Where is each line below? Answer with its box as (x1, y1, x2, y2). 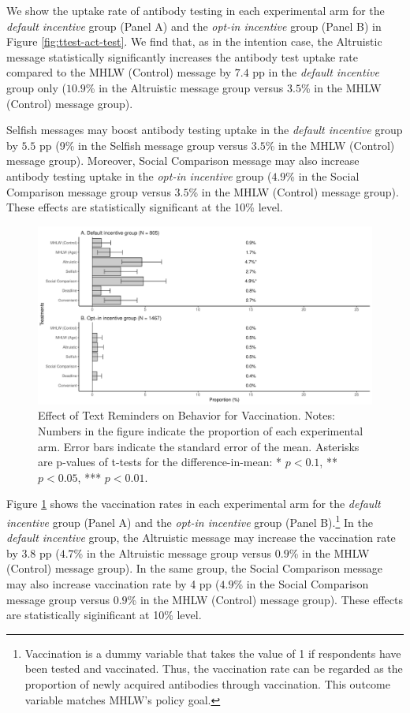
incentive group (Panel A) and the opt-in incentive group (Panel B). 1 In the (6, 511, 373, 530)
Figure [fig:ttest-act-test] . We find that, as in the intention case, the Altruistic (6, 33, 382, 50)
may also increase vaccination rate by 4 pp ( (6, 575, 220, 592)
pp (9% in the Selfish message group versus (39, 136, 248, 153)
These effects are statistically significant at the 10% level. (6, 199, 283, 215)
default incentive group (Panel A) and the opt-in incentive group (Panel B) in (6, 17, 382, 34)
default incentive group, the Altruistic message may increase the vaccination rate (6, 529, 396, 546)
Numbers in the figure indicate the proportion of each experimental (38, 422, 363, 439)
